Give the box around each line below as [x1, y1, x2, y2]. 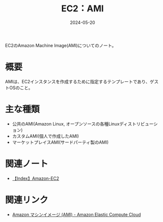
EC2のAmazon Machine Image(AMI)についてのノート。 [5, 42, 116, 48]
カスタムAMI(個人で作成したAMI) [12, 133, 80, 139]
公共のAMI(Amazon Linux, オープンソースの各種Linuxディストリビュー [12, 121, 154, 126]
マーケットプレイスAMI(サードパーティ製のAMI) [12, 139, 109, 145]
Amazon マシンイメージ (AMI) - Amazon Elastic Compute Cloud [12, 211, 141, 217]
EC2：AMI [61, 3, 104, 14]
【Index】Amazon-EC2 [12, 175, 59, 181]
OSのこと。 [9, 85, 33, 91]
